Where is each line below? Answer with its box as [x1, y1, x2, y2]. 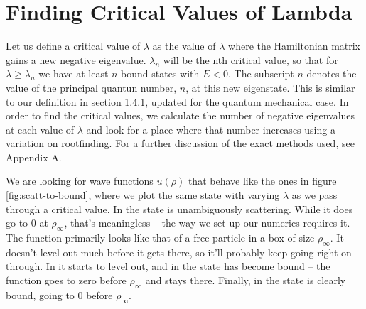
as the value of [152, 38, 216, 53]
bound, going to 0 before [6, 287, 113, 302]
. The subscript [228, 66, 294, 81]
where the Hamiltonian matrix [228, 38, 361, 53]
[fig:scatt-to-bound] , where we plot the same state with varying [6, 188, 280, 202]
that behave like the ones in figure [188, 173, 337, 188]
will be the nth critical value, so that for [163, 52, 338, 67]
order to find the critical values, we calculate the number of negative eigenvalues [6, 108, 355, 123]
